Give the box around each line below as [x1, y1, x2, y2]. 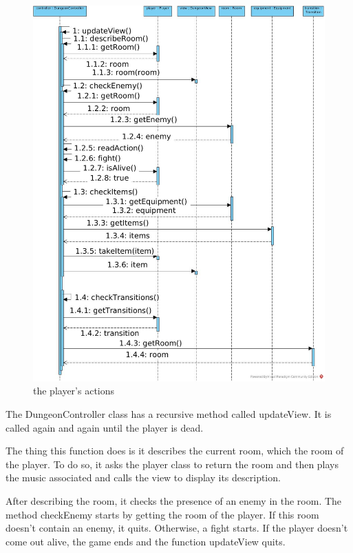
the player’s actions [33, 383, 115, 398]
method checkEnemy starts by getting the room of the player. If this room [6, 507, 319, 521]
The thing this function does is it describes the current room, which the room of [6, 443, 344, 458]
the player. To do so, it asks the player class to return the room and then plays [6, 456, 339, 471]
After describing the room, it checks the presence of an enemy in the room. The [6, 493, 342, 507]
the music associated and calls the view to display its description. [6, 470, 281, 485]
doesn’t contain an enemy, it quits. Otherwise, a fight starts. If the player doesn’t [6, 521, 348, 535]
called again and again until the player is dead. [6, 420, 204, 434]
